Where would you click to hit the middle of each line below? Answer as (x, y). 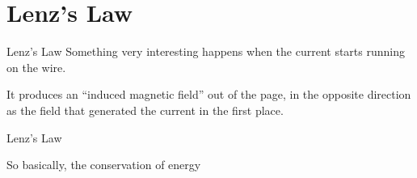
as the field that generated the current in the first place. (145, 110)
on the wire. (36, 67)
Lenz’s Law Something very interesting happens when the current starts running (206, 51)
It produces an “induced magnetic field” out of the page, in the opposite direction (209, 94)
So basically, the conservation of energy (104, 165)
